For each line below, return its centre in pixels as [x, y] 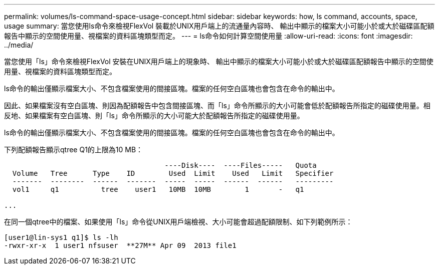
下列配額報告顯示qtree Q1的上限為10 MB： [74, 150]
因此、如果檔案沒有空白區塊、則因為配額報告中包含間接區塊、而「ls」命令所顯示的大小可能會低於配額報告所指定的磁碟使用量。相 [217, 105]
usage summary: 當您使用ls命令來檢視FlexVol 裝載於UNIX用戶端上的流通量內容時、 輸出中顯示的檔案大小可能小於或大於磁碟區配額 [219, 26]
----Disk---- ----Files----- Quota [241, 165]
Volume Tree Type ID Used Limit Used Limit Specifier [173, 173]
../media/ [19, 45]
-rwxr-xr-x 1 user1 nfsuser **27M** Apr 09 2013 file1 [120, 245]
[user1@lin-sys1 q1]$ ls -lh [61, 237]
